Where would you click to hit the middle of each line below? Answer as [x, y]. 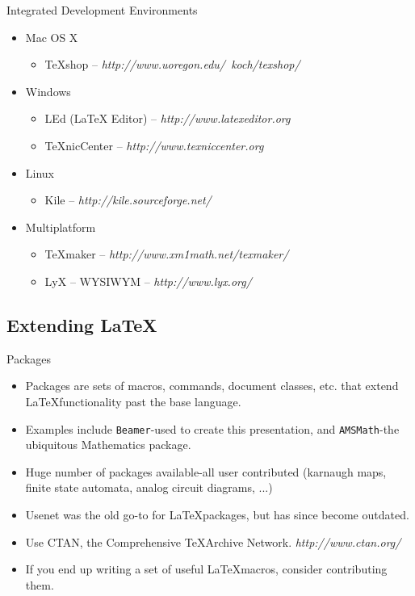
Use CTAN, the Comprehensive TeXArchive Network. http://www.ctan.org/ [213, 541]
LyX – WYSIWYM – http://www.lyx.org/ [148, 281]
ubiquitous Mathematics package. [108, 445]
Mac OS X [52, 37]
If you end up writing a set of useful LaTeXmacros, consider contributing [206, 569]
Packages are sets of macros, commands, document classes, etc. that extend [212, 386]
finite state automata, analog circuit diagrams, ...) [149, 487]
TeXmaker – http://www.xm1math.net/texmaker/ [167, 254]
